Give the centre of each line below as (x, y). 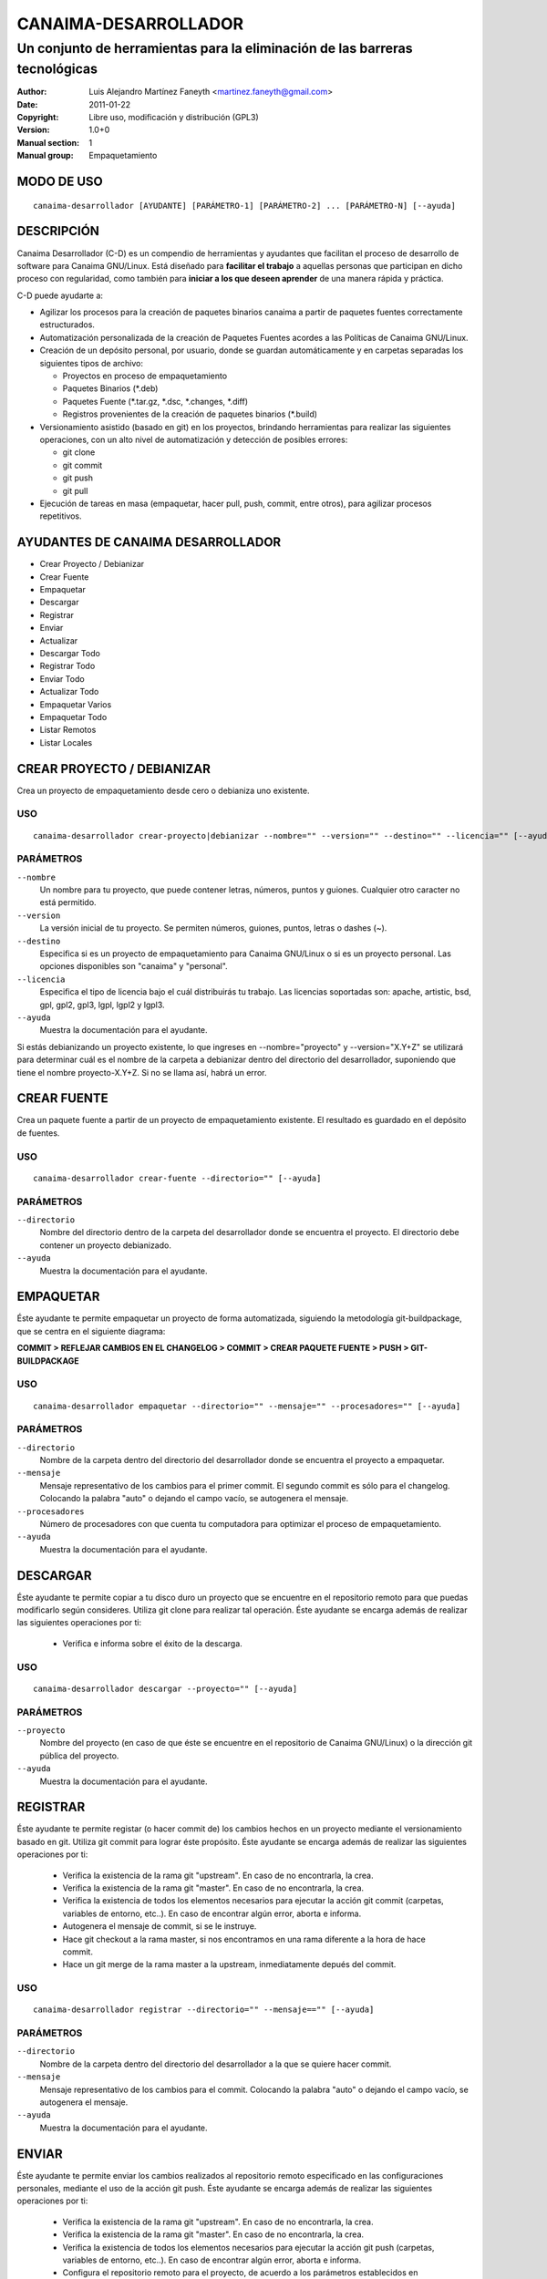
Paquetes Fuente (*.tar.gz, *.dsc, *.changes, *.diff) (155, 401)
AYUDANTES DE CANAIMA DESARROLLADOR (149, 542)
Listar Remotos (68, 730)
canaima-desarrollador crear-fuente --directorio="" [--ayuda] (177, 1178)
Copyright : (38, 118)
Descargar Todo (70, 653)
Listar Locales (66, 742)
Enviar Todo (62, 678)
